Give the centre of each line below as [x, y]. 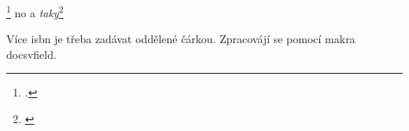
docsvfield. [31, 54]
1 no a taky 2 [35, 11]
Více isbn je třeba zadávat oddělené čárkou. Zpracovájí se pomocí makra [181, 39]
